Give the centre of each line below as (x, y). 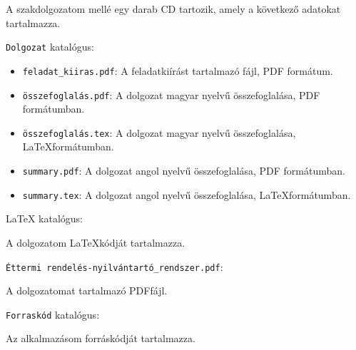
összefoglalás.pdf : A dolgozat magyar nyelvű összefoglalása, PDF (171, 94)
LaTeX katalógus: (44, 218)
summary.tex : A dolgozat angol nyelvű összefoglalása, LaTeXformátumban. (187, 194)
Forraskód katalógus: (53, 314)
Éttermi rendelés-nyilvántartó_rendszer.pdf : (115, 266)
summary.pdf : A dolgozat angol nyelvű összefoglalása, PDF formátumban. (184, 170)
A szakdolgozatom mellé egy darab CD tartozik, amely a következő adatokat (173, 9)
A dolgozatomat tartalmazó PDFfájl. (87, 290)
